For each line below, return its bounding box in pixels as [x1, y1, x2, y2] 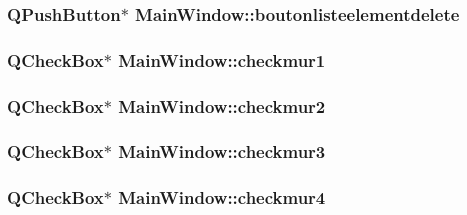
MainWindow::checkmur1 [118, 47, 326, 72]
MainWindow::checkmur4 [118, 185, 326, 210]
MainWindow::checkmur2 [118, 93, 326, 118]
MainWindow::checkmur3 [118, 139, 326, 164]
